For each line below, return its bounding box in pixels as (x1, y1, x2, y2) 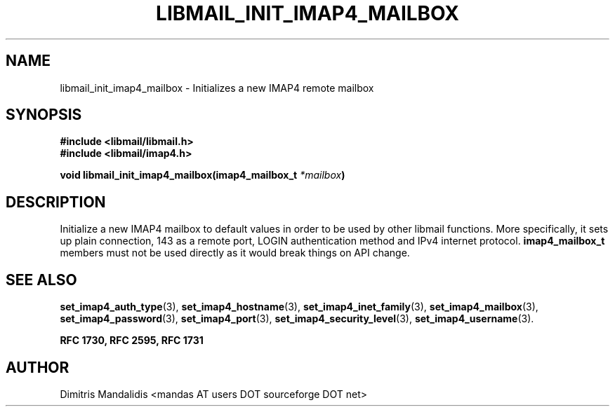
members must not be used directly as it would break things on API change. (60, 247, 410, 259)
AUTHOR (6, 358, 70, 376)
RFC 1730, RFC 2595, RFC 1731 (60, 334, 204, 347)
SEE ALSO (6, 270, 77, 289)
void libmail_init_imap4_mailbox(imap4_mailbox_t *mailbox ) (60, 169, 345, 181)
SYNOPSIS (6, 106, 82, 124)
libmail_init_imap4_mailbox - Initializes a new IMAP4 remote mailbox (60, 81, 374, 94)
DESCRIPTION (6, 193, 106, 211)
